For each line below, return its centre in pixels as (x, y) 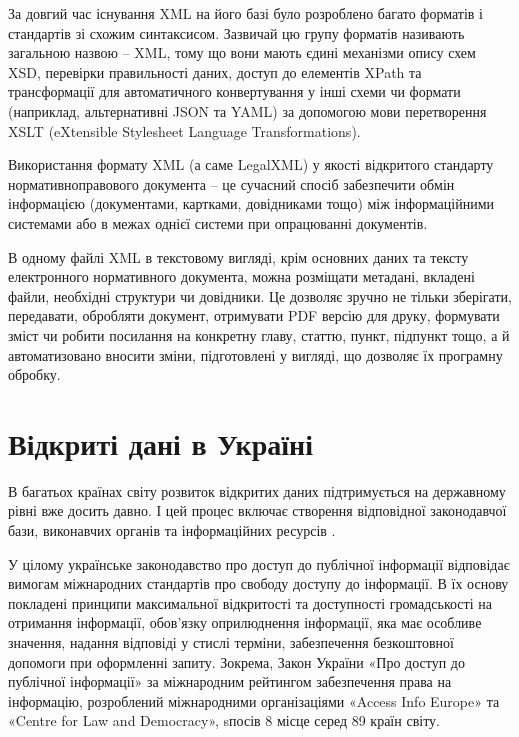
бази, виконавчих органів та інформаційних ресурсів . (172, 530)
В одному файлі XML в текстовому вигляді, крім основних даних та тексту (238, 256)
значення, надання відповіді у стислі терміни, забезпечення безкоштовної (231, 641)
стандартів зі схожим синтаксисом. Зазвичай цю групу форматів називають (236, 32)
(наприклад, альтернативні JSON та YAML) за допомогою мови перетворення (247, 110)
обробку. (34, 374)
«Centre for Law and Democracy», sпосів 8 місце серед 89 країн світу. (224, 720)
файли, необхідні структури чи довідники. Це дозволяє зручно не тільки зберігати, (260, 295)
